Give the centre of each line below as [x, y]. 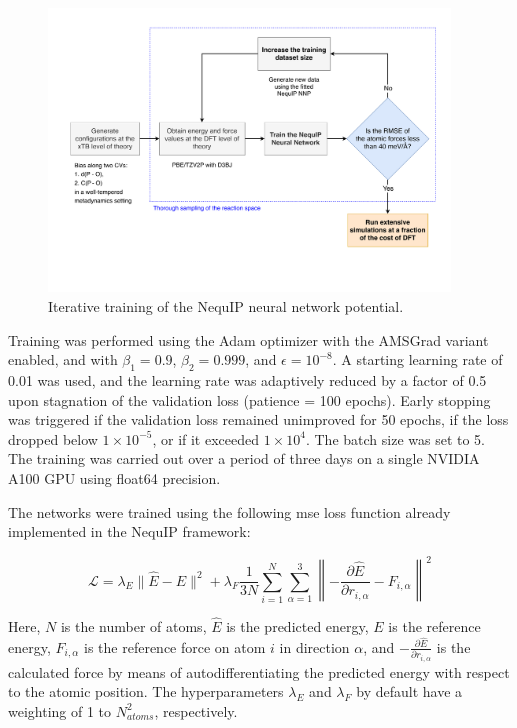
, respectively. [196, 710]
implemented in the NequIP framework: [129, 531]
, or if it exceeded [206, 438]
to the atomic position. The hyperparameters [146, 691]
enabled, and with [63, 359]
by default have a [409, 691]
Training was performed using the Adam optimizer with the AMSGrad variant [248, 339]
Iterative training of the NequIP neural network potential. [226, 305]
